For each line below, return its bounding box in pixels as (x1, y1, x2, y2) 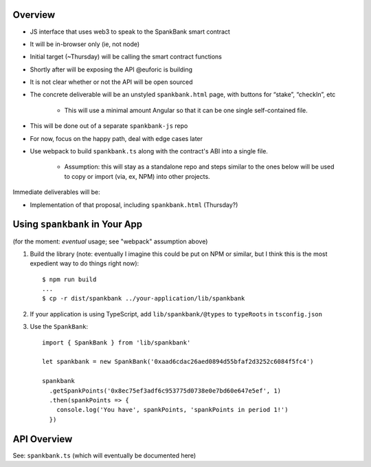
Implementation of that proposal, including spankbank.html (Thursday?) (30, 200, 238, 209)
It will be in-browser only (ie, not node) (30, 40, 140, 48)
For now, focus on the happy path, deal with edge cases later (30, 134, 203, 142)
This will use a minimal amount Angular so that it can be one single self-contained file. (64, 106, 308, 114)
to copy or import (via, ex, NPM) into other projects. (64, 172, 210, 180)
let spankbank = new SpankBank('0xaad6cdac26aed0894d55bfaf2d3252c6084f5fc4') (42, 358, 314, 366)
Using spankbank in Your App (12, 219, 143, 230)
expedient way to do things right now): (30, 259, 139, 268)
